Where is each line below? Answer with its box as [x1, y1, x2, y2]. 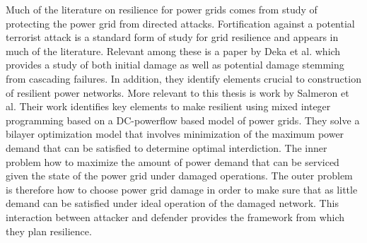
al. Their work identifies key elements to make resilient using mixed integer [6, 99, 331, 114]
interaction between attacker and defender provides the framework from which [6, 209, 345, 224]
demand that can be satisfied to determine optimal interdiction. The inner [6, 140, 327, 155]
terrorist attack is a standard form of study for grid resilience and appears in [6, 30, 339, 45]
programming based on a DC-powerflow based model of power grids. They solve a [6, 112, 360, 127]
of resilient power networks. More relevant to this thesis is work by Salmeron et [6, 85, 349, 100]
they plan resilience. [6, 223, 92, 238]
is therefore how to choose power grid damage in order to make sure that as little [6, 182, 358, 196]
